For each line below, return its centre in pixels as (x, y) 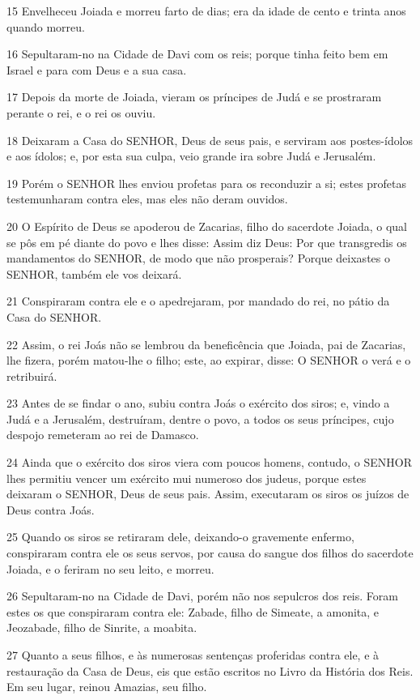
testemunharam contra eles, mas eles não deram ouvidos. (147, 199)
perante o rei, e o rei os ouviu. (81, 112)
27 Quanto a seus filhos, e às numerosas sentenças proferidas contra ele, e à (193, 655)
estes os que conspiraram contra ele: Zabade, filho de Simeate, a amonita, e (193, 611)
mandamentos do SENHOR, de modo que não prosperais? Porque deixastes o (198, 258)
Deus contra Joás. (51, 509)
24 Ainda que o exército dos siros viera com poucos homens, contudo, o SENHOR (209, 462)
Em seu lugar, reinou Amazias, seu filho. (107, 687)
